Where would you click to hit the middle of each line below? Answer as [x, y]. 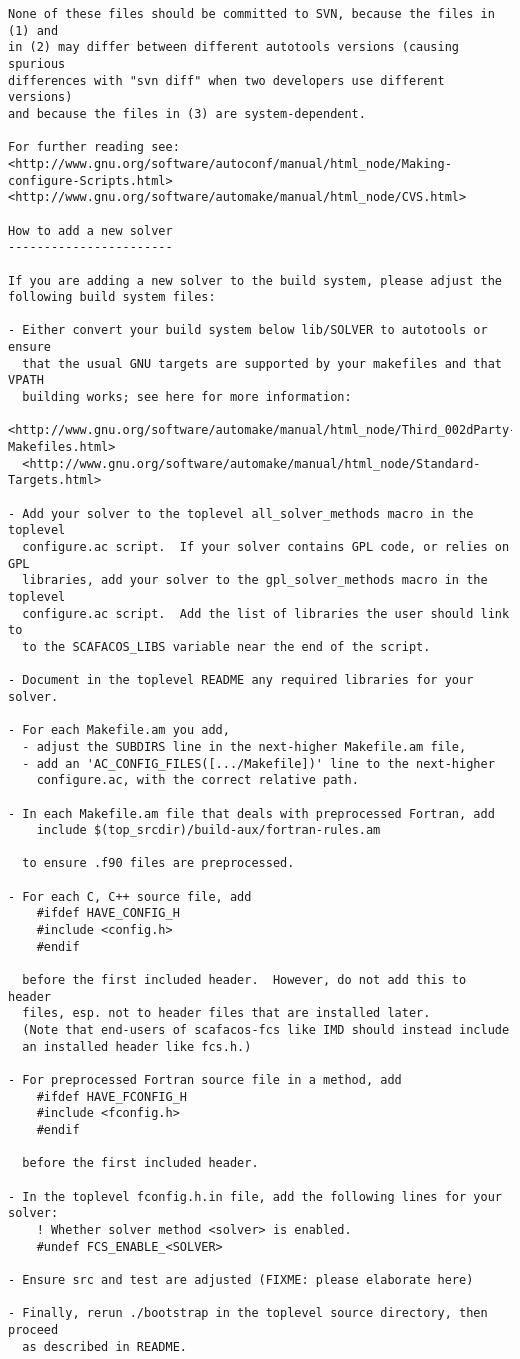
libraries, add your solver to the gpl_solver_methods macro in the [255, 580]
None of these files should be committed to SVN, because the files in [251, 14]
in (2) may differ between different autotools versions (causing [234, 47]
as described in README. [104, 1346]
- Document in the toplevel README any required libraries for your [241, 680]
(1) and [33, 30]
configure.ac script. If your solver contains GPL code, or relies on [266, 547]
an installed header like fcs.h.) [137, 1046]
